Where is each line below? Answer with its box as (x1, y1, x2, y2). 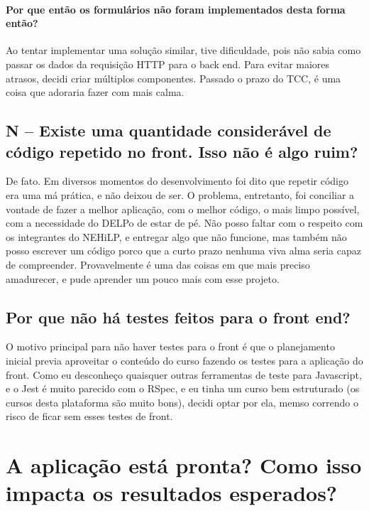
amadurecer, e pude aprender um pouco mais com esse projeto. (6, 271, 280, 286)
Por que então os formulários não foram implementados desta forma (6, 1, 346, 16)
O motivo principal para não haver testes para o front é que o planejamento (6, 339, 335, 354)
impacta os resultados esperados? (6, 478, 338, 507)
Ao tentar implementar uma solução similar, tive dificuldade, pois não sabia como (6, 43, 361, 58)
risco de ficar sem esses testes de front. (6, 409, 173, 424)
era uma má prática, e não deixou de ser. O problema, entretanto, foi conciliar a (6, 187, 355, 202)
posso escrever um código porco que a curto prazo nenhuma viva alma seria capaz (6, 243, 361, 258)
